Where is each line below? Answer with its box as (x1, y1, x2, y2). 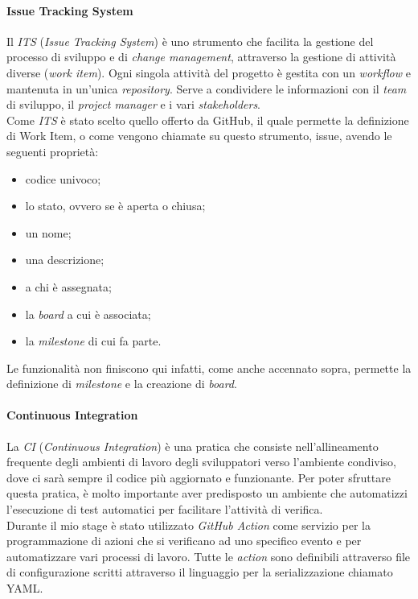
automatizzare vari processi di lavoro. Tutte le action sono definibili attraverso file (6, 547, 411, 564)
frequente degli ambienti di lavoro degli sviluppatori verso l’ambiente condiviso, (6, 453, 396, 470)
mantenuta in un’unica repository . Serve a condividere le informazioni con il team (6, 80, 407, 97)
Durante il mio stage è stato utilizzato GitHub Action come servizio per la (6, 516, 371, 533)
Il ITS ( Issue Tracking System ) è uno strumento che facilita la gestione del (6, 32, 374, 49)
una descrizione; (25, 251, 104, 268)
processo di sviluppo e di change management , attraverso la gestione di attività (6, 48, 396, 65)
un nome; (25, 224, 72, 241)
